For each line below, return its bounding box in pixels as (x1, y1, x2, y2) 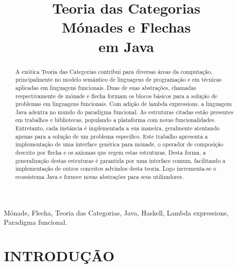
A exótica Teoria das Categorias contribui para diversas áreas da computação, (15, 67, 213, 75)
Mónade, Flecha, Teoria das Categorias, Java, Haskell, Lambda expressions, (4, 207, 229, 217)
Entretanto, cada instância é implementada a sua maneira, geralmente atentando (15, 124, 220, 132)
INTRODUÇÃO (4, 246, 115, 266)
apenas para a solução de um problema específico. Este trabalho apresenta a (15, 132, 208, 140)
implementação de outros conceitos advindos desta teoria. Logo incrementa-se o (15, 164, 216, 173)
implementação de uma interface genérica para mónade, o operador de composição (15, 140, 223, 148)
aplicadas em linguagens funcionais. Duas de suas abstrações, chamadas (15, 83, 196, 91)
